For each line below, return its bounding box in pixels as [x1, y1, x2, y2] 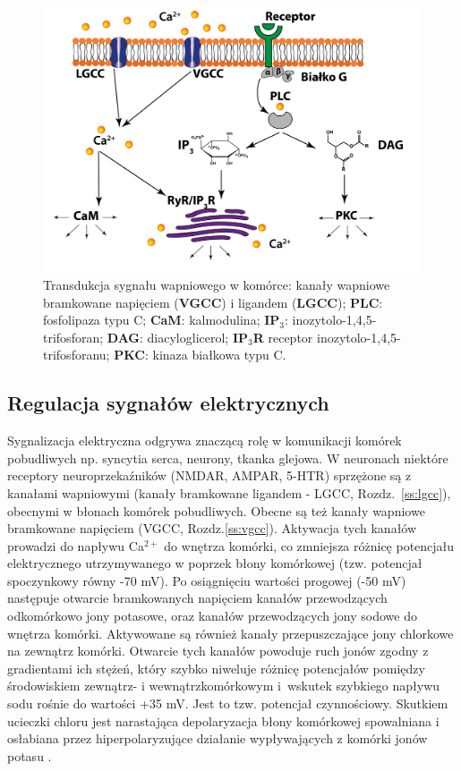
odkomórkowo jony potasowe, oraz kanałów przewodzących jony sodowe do [7, 606, 417, 625]
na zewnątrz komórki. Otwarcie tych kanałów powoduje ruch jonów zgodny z [7, 641, 429, 660]
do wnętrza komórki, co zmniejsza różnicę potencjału [164, 536, 455, 555]
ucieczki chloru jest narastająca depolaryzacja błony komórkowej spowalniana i [7, 711, 440, 730]
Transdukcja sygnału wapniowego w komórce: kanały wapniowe [43, 275, 390, 293]
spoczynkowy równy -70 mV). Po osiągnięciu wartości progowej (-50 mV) [7, 571, 406, 589]
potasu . [7, 746, 52, 765]
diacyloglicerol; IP [147, 327, 249, 346]
